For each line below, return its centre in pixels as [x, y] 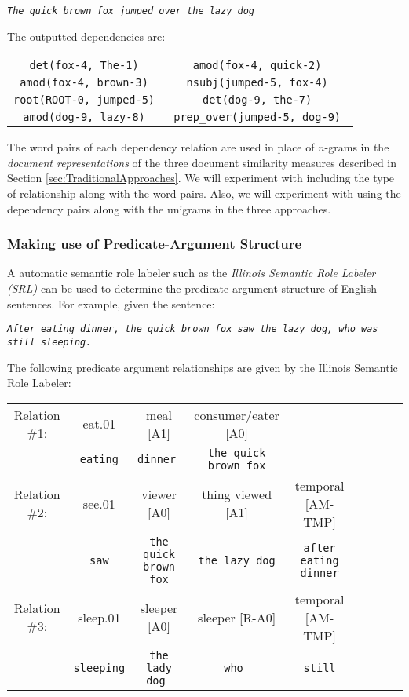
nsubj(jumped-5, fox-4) [257, 83]
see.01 [99, 503]
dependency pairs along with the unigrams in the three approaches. [169, 208]
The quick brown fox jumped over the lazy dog [131, 11]
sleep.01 [99, 617]
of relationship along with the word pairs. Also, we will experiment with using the [204, 193]
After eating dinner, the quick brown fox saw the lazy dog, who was [193, 329]
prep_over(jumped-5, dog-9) [257, 117]
